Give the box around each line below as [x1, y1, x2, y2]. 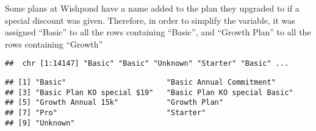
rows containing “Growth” [5, 37, 103, 50]
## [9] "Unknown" [5, 118, 75, 127]
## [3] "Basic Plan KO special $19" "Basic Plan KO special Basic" [5, 88, 293, 97]
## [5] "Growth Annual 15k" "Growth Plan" [5, 98, 223, 107]
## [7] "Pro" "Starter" [5, 108, 206, 117]
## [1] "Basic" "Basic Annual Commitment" [5, 78, 276, 87]
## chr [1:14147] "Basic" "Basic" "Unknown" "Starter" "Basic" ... [5, 59, 289, 68]
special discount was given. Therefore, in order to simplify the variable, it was [5, 13, 295, 26]
